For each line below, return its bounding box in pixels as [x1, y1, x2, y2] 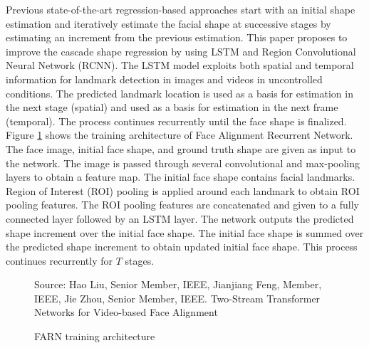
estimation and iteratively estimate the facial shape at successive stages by [6, 16, 331, 31]
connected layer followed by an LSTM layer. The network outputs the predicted [6, 211, 354, 226]
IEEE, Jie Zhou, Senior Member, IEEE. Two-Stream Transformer [34, 290, 321, 305]
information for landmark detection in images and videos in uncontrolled [6, 71, 323, 86]
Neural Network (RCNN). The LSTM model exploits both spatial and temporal [6, 58, 354, 73]
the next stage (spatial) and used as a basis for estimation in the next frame [6, 100, 338, 115]
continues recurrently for [6, 253, 113, 268]
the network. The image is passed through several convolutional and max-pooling [6, 155, 360, 170]
